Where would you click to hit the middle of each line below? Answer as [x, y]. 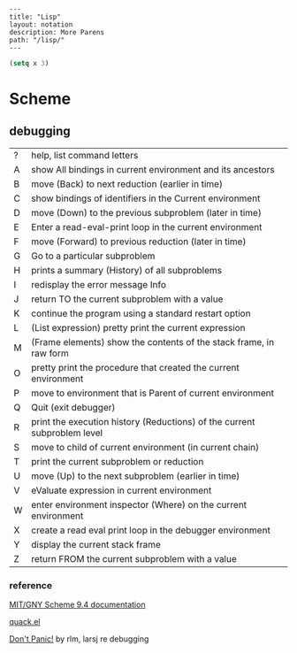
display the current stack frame [96, 544]
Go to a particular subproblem [93, 256]
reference [31, 585]
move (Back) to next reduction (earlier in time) [127, 184]
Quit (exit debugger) [73, 407]
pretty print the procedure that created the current [135, 367]
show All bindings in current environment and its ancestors [153, 169]
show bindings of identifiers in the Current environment [145, 198]
